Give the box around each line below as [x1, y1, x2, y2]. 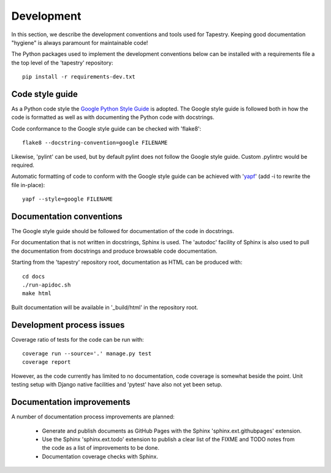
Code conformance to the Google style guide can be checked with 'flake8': [11, 125, 202, 132]
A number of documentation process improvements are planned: [11, 413, 175, 420]
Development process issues [11, 320, 125, 330]
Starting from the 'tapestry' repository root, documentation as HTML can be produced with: [11, 258, 243, 266]
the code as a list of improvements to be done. [42, 444, 159, 452]
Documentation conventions [11, 211, 123, 221]
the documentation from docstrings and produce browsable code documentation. [11, 247, 218, 255]
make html [22, 290, 51, 297]
